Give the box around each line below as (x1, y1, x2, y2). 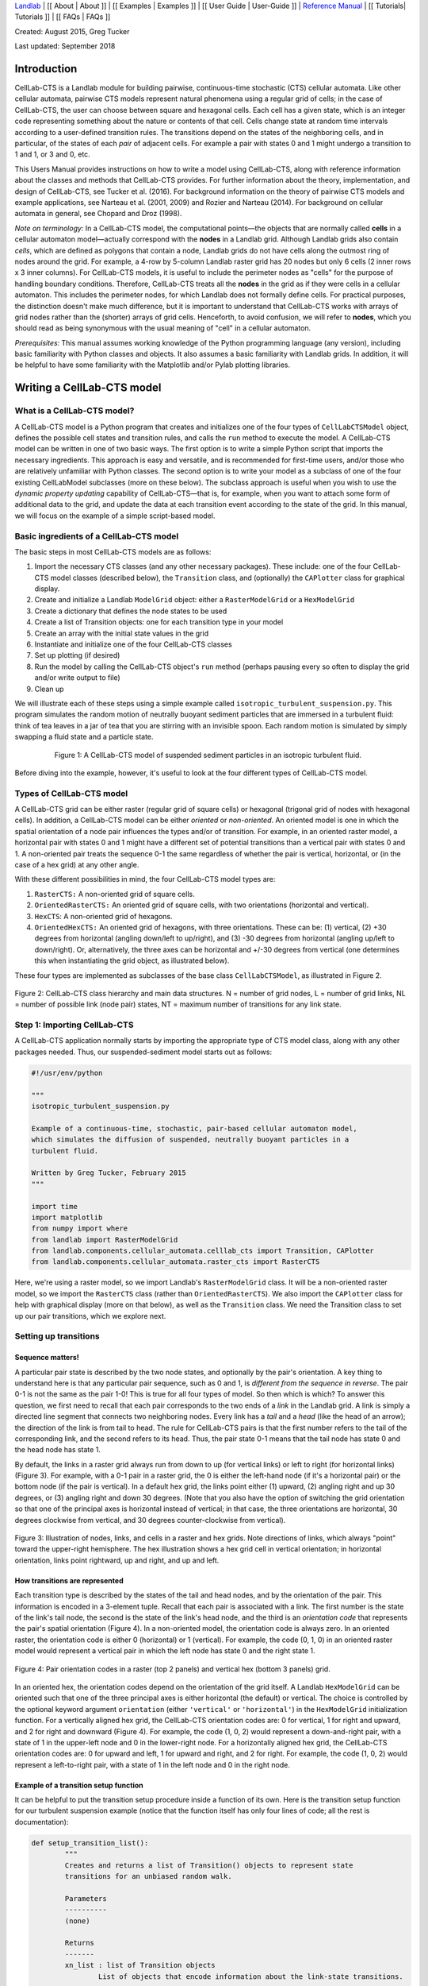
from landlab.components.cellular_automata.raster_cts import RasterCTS (31, 1258, 320, 1266)
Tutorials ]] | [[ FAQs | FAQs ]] (14, 12, 111, 21)
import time (31, 1202, 78, 1211)
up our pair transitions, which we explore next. (14, 1311, 166, 1320)
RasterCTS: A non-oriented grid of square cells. (34, 889, 195, 898)
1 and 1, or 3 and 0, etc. (14, 149, 90, 159)
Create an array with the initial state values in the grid (34, 628, 209, 638)
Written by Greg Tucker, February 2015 (31, 1169, 186, 1177)
